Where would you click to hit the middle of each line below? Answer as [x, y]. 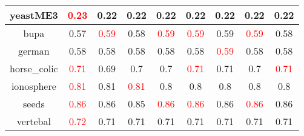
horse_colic [34, 68]
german [34, 51]
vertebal [34, 121]
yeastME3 [34, 15]
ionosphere [34, 86]
